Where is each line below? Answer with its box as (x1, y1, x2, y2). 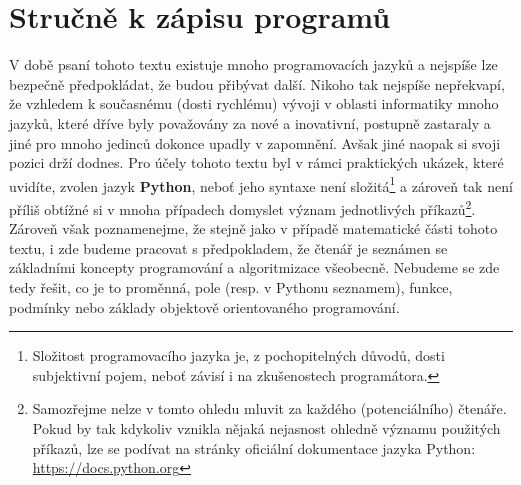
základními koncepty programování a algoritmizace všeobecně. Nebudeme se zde (9, 257, 500, 278)
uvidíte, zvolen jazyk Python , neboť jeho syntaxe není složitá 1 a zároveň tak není (9, 172, 513, 196)
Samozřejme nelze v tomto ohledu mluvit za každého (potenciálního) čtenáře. (32, 398, 507, 419)
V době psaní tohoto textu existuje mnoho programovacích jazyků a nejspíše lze (9, 54, 498, 75)
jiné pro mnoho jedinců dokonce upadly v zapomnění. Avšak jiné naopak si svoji (9, 132, 501, 153)
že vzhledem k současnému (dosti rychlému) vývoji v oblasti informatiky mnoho (9, 93, 499, 114)
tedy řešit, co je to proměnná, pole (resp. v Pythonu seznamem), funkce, (9, 276, 453, 297)
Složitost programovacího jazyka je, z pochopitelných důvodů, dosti (32, 345, 445, 366)
